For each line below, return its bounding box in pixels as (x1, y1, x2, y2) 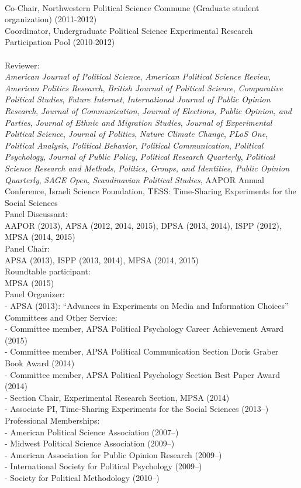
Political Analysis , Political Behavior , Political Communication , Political (5, 139, 264, 151)
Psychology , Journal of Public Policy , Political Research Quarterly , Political (5, 150, 275, 163)
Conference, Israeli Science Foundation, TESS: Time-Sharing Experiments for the (5, 185, 296, 197)
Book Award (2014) (5, 357, 75, 369)
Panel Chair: (5, 242, 50, 255)
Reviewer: (5, 59, 40, 71)
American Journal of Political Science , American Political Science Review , (5, 70, 271, 83)
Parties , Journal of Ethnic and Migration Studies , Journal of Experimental (5, 116, 272, 128)
